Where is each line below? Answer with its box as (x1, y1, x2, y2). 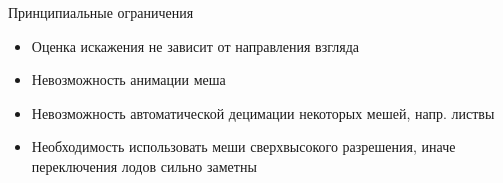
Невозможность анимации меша (31, 69, 226, 90)
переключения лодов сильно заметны (31, 155, 257, 176)
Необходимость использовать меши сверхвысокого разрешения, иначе (31, 136, 456, 157)
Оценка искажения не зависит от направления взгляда (31, 35, 360, 56)
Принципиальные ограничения (8, 2, 194, 22)
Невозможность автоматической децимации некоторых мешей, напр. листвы (31, 102, 495, 123)
